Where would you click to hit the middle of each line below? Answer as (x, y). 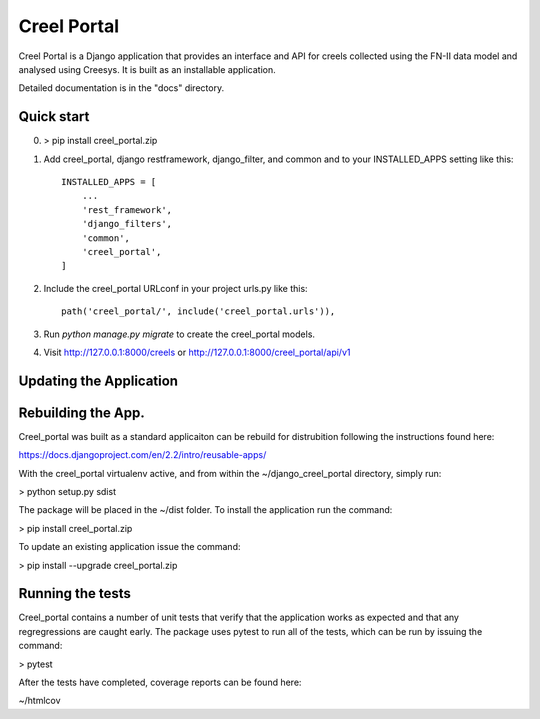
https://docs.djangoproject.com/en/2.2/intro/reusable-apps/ (142, 455)
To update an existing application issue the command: (129, 547)
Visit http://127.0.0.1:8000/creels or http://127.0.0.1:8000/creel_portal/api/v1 (197, 352)
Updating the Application (98, 380)
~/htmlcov (39, 701)
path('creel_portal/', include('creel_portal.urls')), (198, 311)
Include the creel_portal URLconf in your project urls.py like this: (176, 288)
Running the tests (75, 593)
